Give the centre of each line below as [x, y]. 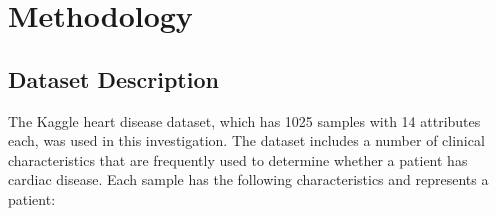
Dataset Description [113, 78]
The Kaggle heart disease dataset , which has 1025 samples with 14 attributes [244, 120]
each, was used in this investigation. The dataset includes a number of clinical [246, 140]
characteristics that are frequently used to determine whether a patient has [238, 159]
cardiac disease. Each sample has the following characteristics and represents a [248, 179]
